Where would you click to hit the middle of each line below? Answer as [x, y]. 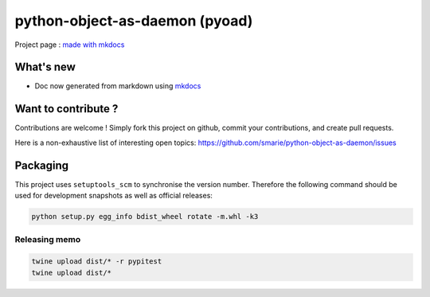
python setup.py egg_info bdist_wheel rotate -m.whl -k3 [145, 217]
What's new [45, 67]
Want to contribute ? [66, 109]
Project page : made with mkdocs [70, 45]
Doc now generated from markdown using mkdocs [118, 86]
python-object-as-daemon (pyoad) [134, 21]
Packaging [42, 165]
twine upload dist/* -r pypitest [97, 262]
